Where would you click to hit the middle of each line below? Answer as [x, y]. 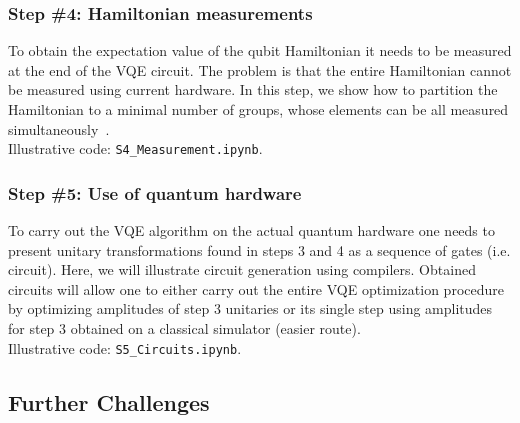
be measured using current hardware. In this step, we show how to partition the [253, 89]
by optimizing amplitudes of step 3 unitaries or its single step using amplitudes [250, 308]
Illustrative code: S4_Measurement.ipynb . [135, 148]
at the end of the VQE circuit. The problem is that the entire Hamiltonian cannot [260, 69]
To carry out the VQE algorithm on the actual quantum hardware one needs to [251, 230]
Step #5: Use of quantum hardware [155, 192]
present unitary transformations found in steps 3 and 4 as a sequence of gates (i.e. [259, 249]
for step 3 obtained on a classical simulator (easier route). [184, 328]
